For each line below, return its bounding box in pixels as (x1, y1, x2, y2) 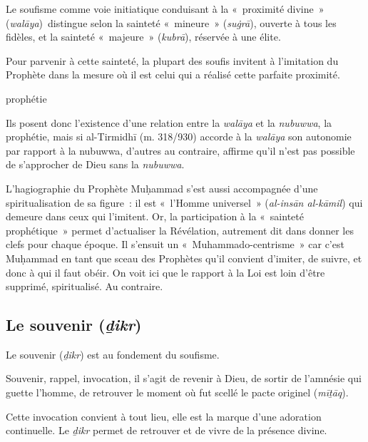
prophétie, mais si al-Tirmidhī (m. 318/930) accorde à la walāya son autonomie (6, 129, 352, 144)
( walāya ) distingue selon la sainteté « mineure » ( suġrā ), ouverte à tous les (6, 15, 337, 30)
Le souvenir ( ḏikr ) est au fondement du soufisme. (6, 346, 220, 361)
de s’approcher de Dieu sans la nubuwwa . (6, 157, 185, 172)
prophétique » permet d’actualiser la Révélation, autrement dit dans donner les (6, 222, 354, 237)
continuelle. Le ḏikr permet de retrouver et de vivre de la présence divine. (6, 423, 327, 438)
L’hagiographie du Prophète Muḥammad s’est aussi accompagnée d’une (6, 180, 318, 195)
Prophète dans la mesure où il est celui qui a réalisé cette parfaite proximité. (6, 67, 340, 82)
